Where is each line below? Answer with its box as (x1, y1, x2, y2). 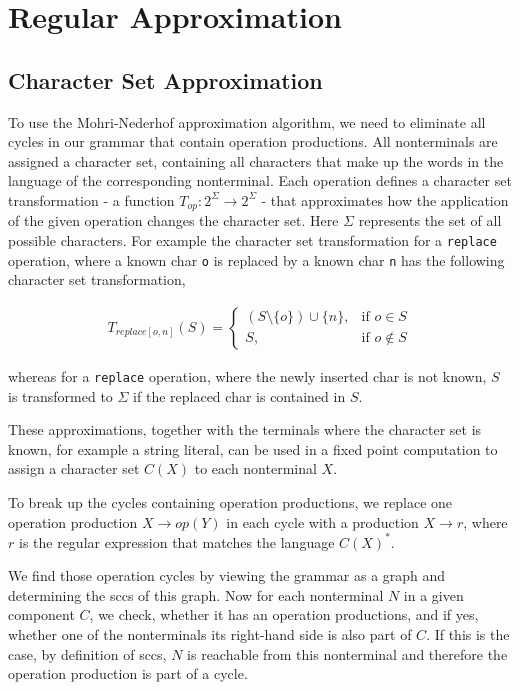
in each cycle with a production (226, 511, 419, 532)
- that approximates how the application (261, 189, 509, 210)
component (8, 604, 75, 625)
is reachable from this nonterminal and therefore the (187, 643, 508, 664)
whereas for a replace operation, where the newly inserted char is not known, (8, 365, 487, 386)
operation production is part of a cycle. (8, 663, 248, 684)
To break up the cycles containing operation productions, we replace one (8, 491, 453, 512)
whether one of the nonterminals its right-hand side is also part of (8, 624, 412, 645)
